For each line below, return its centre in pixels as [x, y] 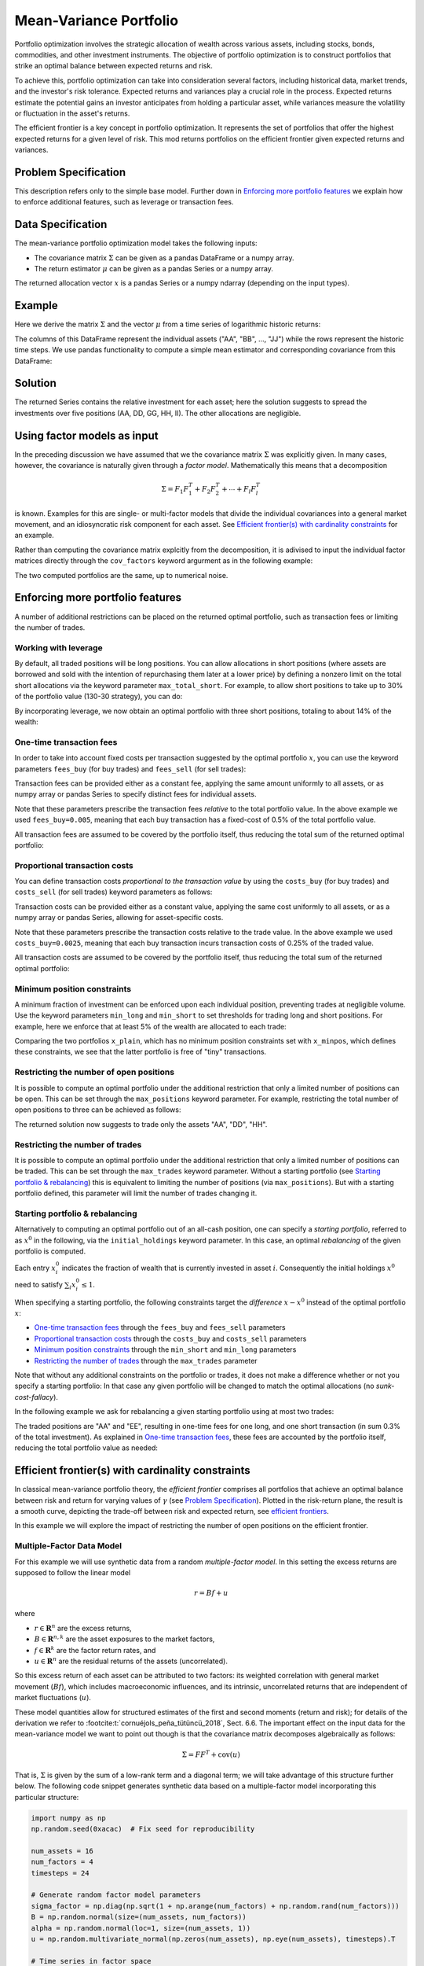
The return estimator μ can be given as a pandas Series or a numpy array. [154, 269]
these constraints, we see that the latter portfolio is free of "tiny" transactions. [141, 1052]
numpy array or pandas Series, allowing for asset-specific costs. [119, 918]
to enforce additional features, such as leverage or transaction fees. [124, 202]
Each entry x [35, 1268]
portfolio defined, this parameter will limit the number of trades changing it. [136, 1193]
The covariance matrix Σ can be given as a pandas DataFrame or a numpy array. [164, 258]
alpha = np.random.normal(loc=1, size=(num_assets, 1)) [141, 1928]
